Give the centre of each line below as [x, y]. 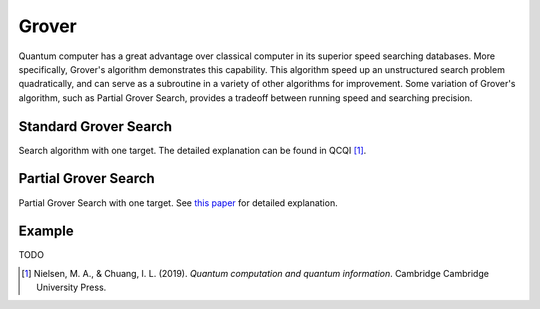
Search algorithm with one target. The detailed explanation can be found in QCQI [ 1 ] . [192, 150]
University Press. [71, 287]
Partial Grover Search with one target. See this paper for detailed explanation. [178, 202]
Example [46, 231]
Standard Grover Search [95, 126]
